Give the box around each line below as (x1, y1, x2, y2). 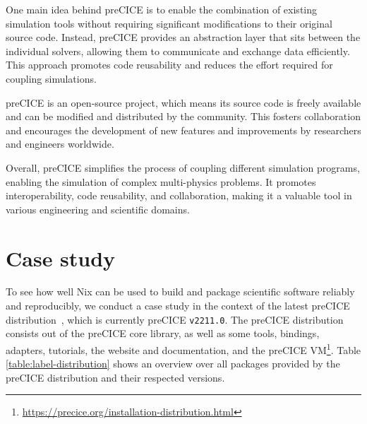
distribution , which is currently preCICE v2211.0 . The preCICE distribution (6, 312, 344, 326)
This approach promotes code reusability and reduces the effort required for (6, 57, 333, 72)
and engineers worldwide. (6, 136, 114, 151)
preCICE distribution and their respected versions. (6, 370, 225, 384)
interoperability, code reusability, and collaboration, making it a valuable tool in (6, 188, 352, 203)
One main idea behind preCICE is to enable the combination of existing (6, 2, 318, 16)
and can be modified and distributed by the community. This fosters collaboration (6, 109, 361, 124)
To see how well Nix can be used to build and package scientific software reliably (6, 284, 355, 299)
